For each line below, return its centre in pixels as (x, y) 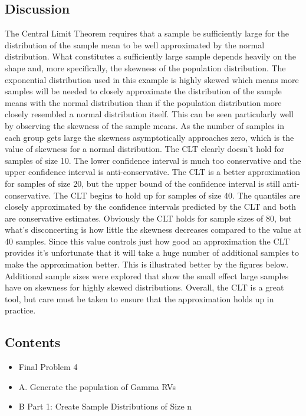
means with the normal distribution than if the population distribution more (143, 102)
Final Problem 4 (48, 367)
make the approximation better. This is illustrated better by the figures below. (147, 264)
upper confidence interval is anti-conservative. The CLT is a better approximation (153, 172)
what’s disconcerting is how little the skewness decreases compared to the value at (153, 230)
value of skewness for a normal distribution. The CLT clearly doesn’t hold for (145, 149)
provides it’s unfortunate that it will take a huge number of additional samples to (152, 252)
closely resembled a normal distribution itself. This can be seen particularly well (149, 114)
